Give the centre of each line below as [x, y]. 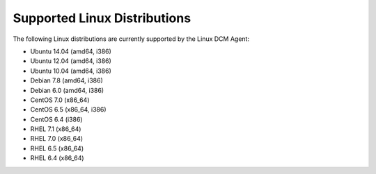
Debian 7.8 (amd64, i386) [67, 80]
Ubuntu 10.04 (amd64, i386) [71, 71]
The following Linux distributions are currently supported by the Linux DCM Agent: [131, 39]
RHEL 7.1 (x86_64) [56, 129]
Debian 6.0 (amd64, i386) [67, 90]
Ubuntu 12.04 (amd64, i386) [71, 61]
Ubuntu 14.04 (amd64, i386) [71, 51]
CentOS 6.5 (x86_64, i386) [69, 110]
